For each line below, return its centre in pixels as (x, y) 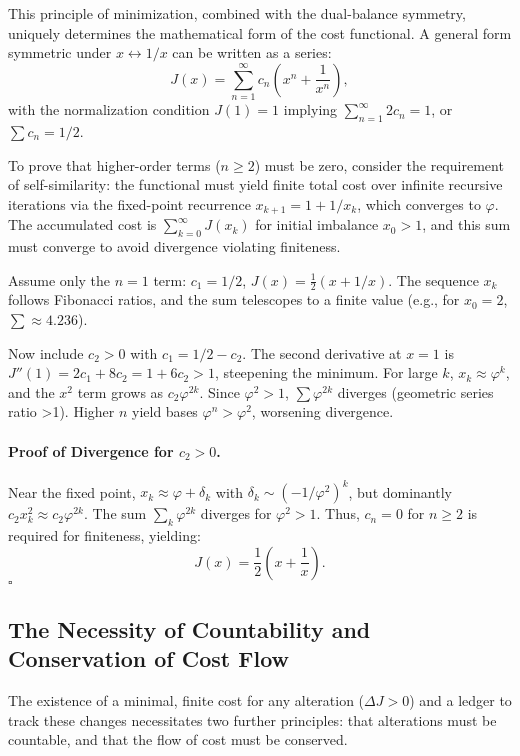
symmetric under (60, 52)
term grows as (120, 391)
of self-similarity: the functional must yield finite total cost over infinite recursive (255, 184)
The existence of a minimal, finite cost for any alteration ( (186, 700)
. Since (219, 391)
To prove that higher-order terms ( (114, 164)
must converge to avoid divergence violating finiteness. (174, 245)
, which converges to (419, 203)
